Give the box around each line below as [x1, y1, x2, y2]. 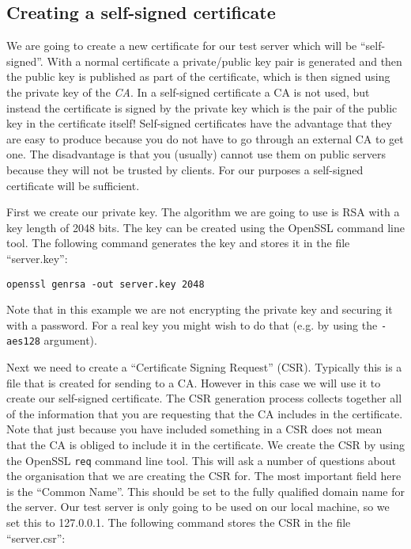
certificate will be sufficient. [6, 177, 140, 193]
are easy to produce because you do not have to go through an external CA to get [6, 130, 404, 147]
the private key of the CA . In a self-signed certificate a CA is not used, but [6, 83, 370, 100]
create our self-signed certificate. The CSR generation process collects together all [6, 390, 402, 406]
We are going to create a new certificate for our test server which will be [6, 37, 357, 54]
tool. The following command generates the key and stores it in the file [6, 234, 350, 251]
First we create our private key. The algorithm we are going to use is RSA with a [6, 204, 400, 220]
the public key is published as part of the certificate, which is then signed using [6, 68, 390, 85]
